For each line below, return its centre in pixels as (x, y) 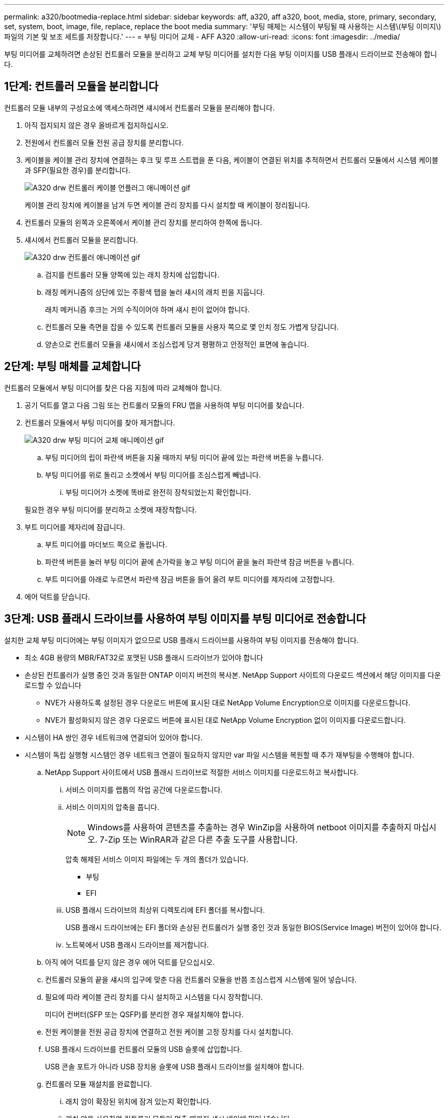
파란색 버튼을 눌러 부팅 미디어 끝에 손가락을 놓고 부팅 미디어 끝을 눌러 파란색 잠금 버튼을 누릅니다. (200, 562)
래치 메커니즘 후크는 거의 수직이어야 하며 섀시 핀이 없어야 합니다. (148, 309)
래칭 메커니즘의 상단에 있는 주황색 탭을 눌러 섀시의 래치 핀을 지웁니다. (155, 292)
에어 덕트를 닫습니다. (57, 596)
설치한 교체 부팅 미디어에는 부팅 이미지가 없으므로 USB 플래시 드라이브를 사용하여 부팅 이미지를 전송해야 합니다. (182, 640)
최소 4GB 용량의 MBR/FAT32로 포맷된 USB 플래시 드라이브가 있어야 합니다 (144, 657)
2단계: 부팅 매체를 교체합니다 (72, 367)
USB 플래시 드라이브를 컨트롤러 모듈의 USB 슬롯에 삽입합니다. (143, 1049)
